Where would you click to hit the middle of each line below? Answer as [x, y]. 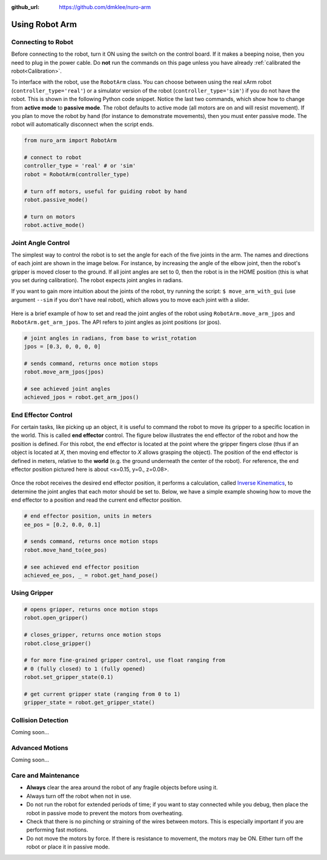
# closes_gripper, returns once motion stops [93, 635]
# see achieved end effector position [81, 567]
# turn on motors [50, 217]
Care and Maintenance [45, 776]
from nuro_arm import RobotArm [71, 140]
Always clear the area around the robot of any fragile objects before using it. [122, 787]
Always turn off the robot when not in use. [79, 796]
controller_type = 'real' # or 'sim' [80, 166]
